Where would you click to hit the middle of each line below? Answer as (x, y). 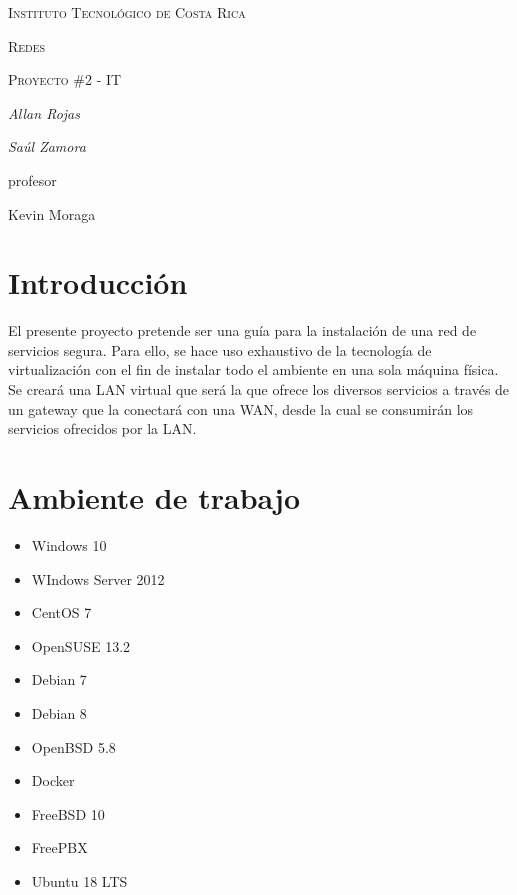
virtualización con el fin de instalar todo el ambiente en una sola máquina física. (253, 369)
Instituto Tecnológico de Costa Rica (127, 12)
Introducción (98, 282)
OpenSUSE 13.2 (81, 645)
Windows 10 (69, 544)
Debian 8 (59, 712)
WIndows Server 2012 (98, 578)
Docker (53, 780)
